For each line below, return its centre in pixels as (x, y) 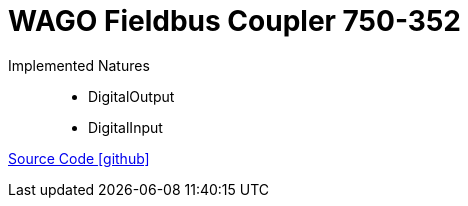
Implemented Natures (79, 65)
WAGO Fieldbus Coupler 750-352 (234, 21)
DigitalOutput (131, 96)
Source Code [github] (79, 158)
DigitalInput (125, 127)
